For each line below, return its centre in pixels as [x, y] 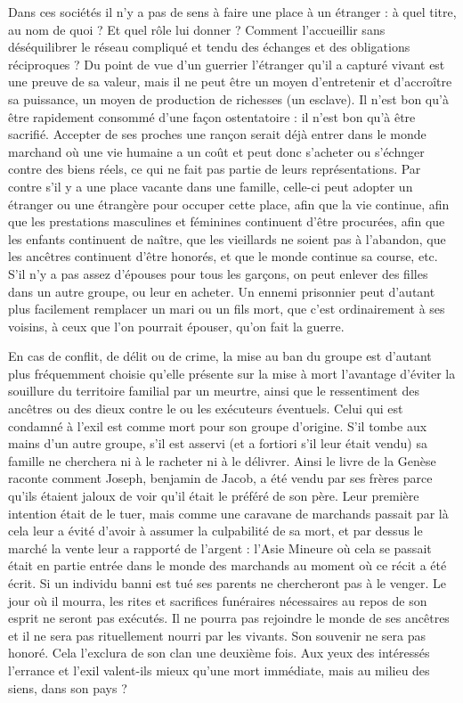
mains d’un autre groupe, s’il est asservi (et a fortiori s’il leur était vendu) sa [218, 443]
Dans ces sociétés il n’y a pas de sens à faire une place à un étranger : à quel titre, [232, 12]
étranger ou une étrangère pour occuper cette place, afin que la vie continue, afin [229, 204]
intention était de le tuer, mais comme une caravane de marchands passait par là [228, 513]
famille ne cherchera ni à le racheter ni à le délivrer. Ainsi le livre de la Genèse [222, 460]
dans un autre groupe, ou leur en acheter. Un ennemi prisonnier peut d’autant [222, 291]
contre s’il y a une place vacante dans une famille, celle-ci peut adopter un [211, 186]
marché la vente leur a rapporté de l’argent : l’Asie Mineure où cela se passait [220, 548]
